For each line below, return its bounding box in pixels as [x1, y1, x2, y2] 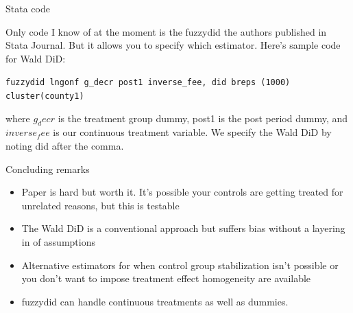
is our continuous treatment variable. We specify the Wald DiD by [53, 125, 332, 139]
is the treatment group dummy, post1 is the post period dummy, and [58, 111, 348, 125]
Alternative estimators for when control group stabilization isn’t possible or [21, 257, 339, 272]
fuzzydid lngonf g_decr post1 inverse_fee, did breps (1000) [5, 78, 291, 88]
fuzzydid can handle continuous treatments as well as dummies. [21, 294, 289, 308]
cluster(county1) [5, 91, 84, 102]
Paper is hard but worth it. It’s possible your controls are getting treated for [21, 185, 343, 199]
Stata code [5, 1, 50, 15]
